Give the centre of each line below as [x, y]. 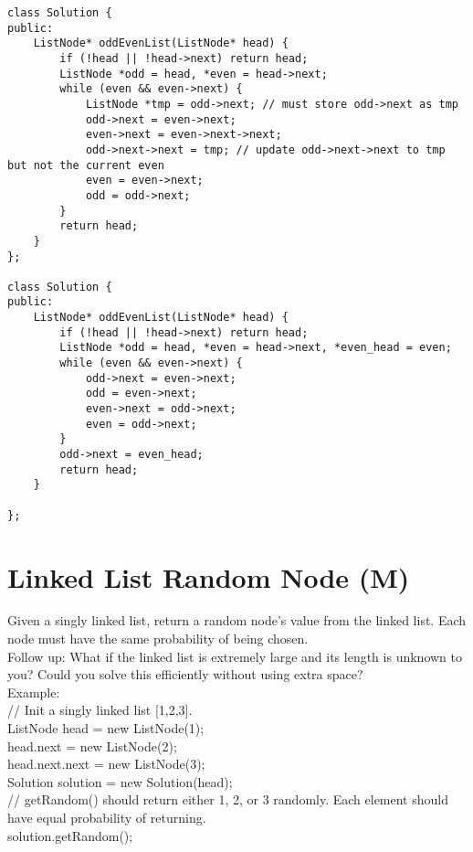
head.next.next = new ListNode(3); [106, 764]
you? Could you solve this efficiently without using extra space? [185, 674]
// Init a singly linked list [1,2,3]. [100, 710]
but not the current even [86, 165]
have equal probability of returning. [107, 817]
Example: [34, 692]
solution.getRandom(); [70, 835]
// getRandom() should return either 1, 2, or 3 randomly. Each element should [228, 799]
